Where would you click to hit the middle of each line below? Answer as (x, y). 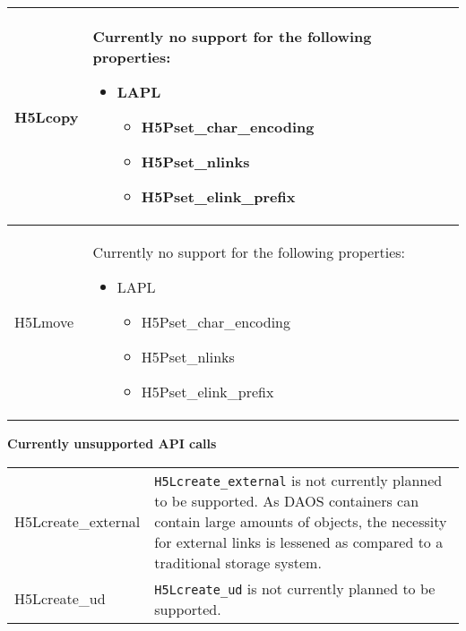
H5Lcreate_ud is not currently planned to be (295, 588)
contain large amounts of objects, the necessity (301, 521)
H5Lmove (44, 322)
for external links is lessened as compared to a (299, 541)
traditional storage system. (238, 562)
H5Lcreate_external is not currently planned (298, 480)
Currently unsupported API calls (112, 443)
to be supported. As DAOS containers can (287, 500)
